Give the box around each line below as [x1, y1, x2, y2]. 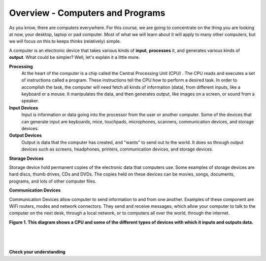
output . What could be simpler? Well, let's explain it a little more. [9, 54, 140, 60]
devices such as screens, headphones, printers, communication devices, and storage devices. [21, 146, 214, 152]
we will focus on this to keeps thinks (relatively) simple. [9, 38, 121, 44]
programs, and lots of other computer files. [9, 178, 97, 184]
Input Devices [9, 105, 38, 111]
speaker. [21, 98, 39, 104]
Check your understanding [9, 249, 66, 255]
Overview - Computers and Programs [9, 7, 166, 18]
